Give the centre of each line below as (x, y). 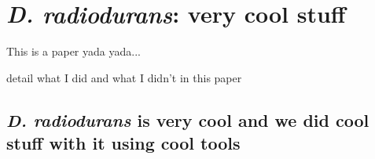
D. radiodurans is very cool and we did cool (188, 119)
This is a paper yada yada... (74, 51)
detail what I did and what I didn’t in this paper (124, 77)
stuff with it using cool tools (123, 143)
